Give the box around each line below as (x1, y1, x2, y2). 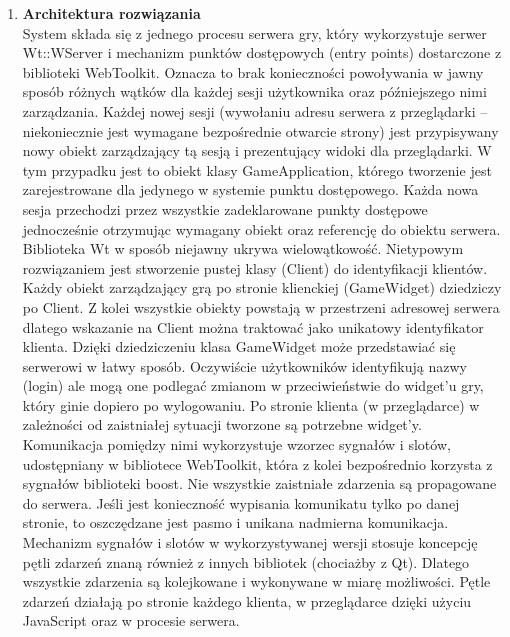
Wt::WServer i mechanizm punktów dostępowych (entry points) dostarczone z (22, 42, 502, 63)
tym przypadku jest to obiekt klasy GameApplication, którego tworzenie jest (22, 159, 492, 180)
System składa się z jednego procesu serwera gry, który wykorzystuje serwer (22, 22, 487, 43)
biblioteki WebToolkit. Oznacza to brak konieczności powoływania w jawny (22, 61, 484, 82)
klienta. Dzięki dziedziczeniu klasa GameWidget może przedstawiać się (22, 336, 456, 357)
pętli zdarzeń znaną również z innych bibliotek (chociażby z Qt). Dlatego (22, 551, 470, 572)
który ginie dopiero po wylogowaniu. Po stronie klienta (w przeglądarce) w (22, 394, 480, 415)
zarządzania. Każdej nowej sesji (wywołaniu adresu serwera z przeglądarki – (22, 100, 488, 121)
